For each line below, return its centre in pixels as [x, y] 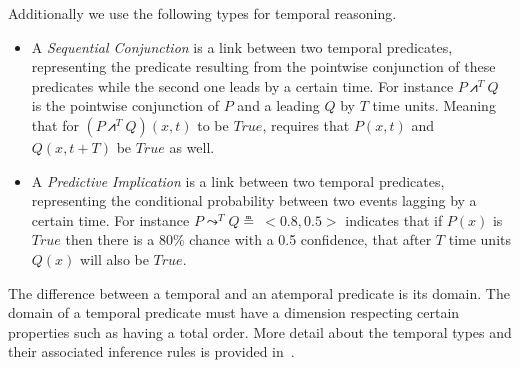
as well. [192, 146]
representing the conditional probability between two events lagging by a [254, 200]
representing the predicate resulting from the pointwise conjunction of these [263, 66]
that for [55, 124]
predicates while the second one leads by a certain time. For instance [242, 85]
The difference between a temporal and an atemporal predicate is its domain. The [259, 292]
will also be [114, 258]
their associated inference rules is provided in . [151, 351]
